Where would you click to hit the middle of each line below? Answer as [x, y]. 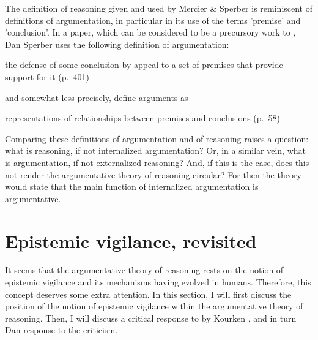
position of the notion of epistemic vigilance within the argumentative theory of [154, 306]
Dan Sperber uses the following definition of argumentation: [117, 44]
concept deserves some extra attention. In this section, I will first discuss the [148, 294]
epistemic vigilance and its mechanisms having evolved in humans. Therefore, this [158, 282]
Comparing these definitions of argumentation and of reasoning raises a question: [157, 138]
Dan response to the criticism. [61, 330]
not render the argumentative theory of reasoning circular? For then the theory [153, 174]
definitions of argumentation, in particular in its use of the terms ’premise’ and [153, 20]
